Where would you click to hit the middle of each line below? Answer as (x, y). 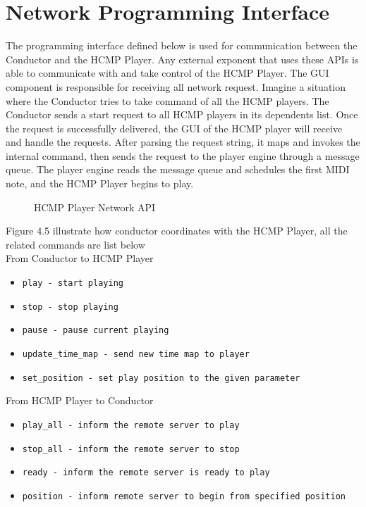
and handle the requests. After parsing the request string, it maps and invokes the (183, 142)
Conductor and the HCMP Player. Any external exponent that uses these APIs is (182, 59)
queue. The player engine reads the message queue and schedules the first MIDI (178, 169)
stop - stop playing (70, 307)
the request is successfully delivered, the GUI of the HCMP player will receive (174, 128)
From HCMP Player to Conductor (80, 400)
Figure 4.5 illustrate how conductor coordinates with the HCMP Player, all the (177, 231)
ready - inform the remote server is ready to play (146, 473)
